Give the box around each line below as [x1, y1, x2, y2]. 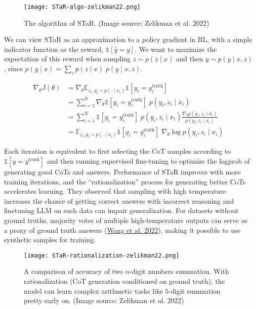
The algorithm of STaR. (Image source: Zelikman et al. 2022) [24, 17, 210, 28]
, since [4, 63, 23, 74]
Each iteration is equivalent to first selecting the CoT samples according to [4, 146, 231, 156]
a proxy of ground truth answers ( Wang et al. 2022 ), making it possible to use [4, 224, 241, 235]
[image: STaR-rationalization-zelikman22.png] [24, 252, 179, 259]
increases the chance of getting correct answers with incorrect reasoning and [4, 195, 234, 206]
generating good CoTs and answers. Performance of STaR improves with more [4, 167, 241, 177]
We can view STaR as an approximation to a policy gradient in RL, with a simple [4, 34, 253, 44]
